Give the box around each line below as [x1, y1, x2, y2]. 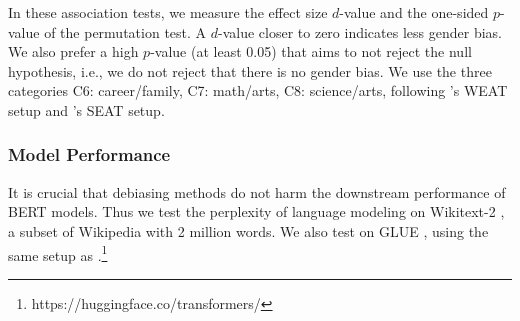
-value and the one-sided [339, 2, 489, 22]
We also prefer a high [8, 41, 139, 62]
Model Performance [8, 142, 171, 167]
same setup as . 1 [8, 241, 108, 265]
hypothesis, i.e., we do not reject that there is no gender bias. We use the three [8, 60, 492, 81]
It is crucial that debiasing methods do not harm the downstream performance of [8, 181, 506, 202]
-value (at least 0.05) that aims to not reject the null [150, 41, 472, 62]
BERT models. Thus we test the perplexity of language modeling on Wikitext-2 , [8, 201, 505, 222]
